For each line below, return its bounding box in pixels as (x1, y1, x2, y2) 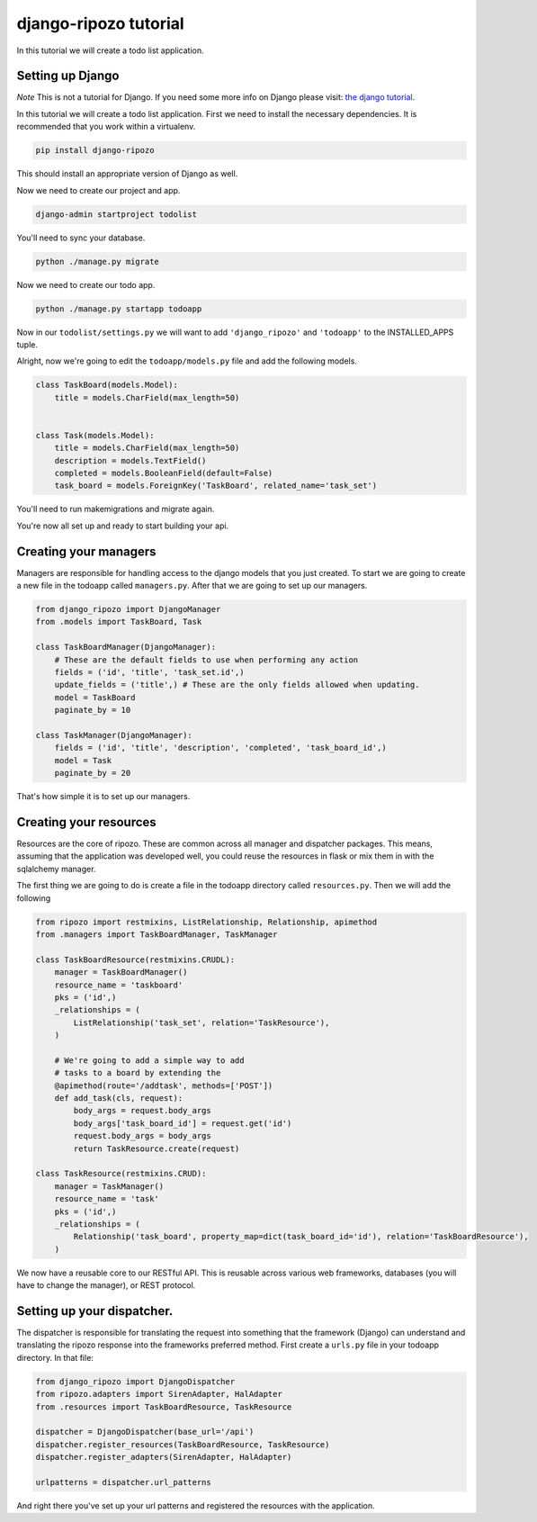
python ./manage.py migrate (35, 257, 159, 266)
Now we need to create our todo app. (16, 279, 156, 290)
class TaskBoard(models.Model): (35, 380, 179, 391)
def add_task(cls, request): (54, 1094, 183, 1103)
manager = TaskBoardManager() (54, 968, 188, 977)
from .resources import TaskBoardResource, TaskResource (35, 1401, 292, 1412)
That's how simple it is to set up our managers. (16, 791, 191, 802)
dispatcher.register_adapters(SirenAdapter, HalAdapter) (35, 1452, 292, 1463)
